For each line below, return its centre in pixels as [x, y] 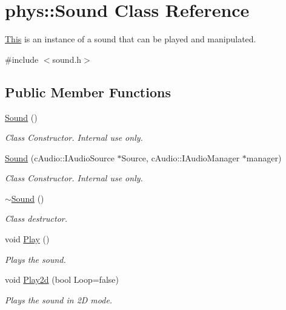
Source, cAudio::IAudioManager [181, 157]
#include [22, 59]
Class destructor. [36, 218]
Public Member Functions [88, 92]
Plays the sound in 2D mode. [59, 299]
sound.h [67, 59]
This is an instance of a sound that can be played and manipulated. [131, 39]
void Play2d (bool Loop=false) [62, 279]
